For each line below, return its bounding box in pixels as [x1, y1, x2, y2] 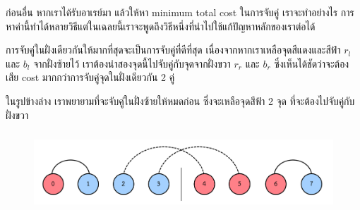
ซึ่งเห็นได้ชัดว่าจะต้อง [274, 56, 349, 70]
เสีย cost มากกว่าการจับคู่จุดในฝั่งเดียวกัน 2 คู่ [6, 70, 175, 85]
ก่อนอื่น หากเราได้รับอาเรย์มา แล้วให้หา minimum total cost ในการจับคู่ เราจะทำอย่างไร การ [6, 5, 354, 19]
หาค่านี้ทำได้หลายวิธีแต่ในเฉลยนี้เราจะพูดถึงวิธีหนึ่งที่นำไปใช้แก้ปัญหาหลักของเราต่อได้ [6, 18, 316, 33]
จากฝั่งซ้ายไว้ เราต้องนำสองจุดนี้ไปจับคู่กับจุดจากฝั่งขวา [33, 56, 231, 70]
